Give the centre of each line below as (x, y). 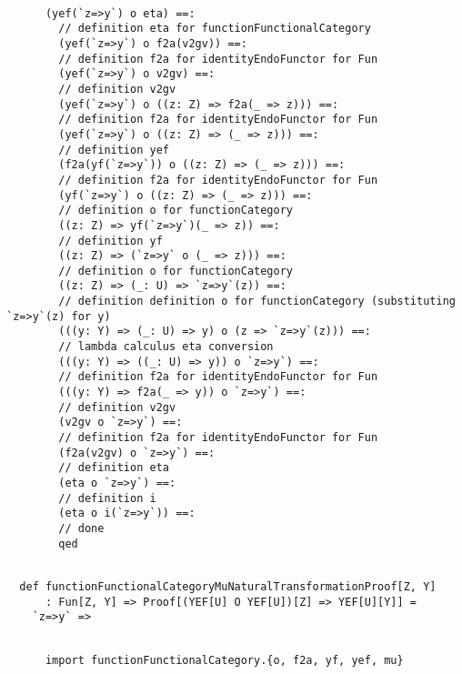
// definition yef (114, 150)
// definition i (107, 498)
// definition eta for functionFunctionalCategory (215, 29)
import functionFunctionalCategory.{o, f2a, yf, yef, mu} (224, 660)
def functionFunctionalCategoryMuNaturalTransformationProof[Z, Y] (228, 586)
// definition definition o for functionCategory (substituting (257, 302)
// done (81, 528)
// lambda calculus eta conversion (166, 347)
